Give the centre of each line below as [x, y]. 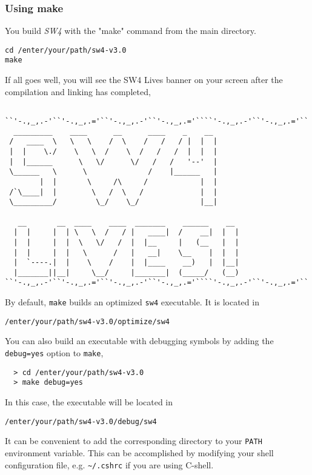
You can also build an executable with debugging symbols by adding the [139, 341]
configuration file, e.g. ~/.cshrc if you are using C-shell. [109, 464]
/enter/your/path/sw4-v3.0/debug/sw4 [81, 421]
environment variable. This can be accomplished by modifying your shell [139, 452]
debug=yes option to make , [54, 353]
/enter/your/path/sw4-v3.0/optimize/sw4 [88, 321]
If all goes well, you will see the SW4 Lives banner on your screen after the [144, 80]
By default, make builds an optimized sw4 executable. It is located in [132, 302]
